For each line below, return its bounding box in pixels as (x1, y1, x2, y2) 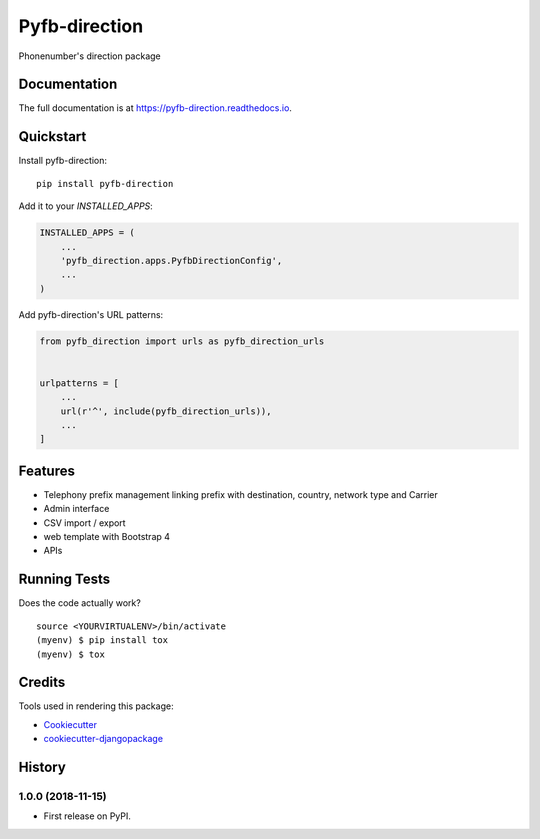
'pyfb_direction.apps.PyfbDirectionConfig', (60, 255, 283, 266)
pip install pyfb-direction (36, 178, 174, 189)
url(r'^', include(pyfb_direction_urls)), (60, 405, 272, 417)
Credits (18, 674, 66, 691)
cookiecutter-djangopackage (43, 733, 164, 745)
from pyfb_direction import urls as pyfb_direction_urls (39, 335, 325, 347)
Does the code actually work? (18, 597, 142, 609)
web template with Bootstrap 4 (43, 531, 170, 543)
